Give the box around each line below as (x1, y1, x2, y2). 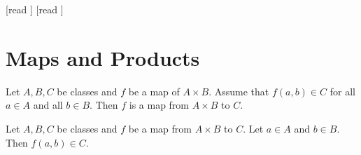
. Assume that (208, 83, 269, 98)
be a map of (128, 83, 180, 98)
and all (33, 97, 63, 112)
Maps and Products (6, 43, 200, 72)
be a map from (128, 121, 192, 135)
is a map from (129, 97, 190, 112)
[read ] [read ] (6, 2, 64, 16)
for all (330, 83, 355, 98)
